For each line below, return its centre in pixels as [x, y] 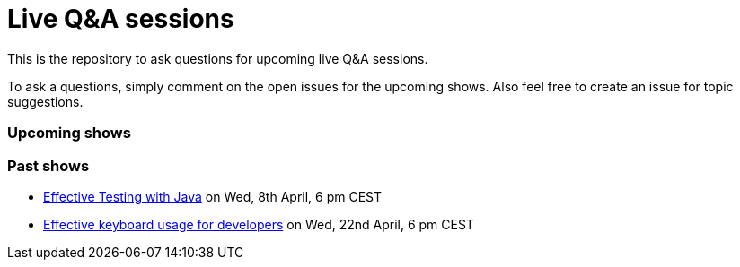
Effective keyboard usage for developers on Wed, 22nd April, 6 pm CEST [259, 224]
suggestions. [45, 101]
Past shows [48, 165]
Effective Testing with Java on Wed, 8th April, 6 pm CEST [213, 196]
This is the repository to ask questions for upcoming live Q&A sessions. [218, 58]
